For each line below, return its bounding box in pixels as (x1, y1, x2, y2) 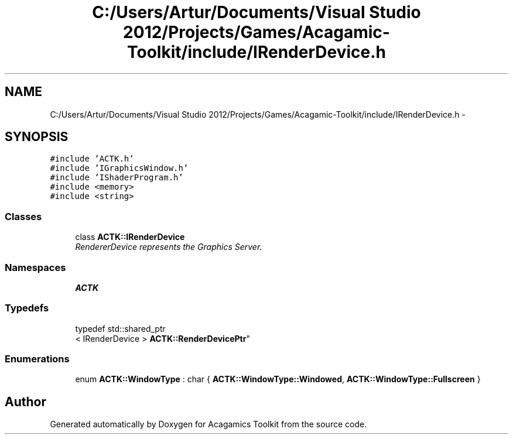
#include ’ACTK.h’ (50, 154, 134, 164)
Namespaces (5, 261, 66, 273)
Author (5, 394, 46, 409)
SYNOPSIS (5, 129, 69, 145)
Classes (5, 210, 42, 222)
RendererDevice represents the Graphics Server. (75, 242, 262, 252)
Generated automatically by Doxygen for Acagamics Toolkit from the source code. (50, 419, 367, 430)
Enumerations (5, 353, 70, 365)
